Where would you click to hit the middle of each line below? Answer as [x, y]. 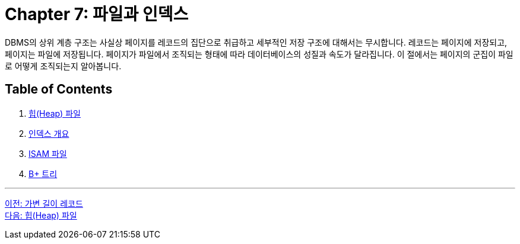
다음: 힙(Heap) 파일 [41, 215]
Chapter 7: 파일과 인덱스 [97, 14]
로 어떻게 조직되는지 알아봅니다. [63, 66]
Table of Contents [59, 89]
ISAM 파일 [48, 153]
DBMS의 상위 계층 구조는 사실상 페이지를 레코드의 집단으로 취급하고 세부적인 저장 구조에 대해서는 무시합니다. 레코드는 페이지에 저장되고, [256, 42]
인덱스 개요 [49, 133]
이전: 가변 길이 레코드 [44, 203]
